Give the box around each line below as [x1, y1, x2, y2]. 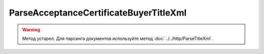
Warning [22, 27, 40, 33]
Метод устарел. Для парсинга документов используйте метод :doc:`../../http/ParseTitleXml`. [22, 36, 213, 41]
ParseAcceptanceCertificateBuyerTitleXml [9, 7, 187, 18]
